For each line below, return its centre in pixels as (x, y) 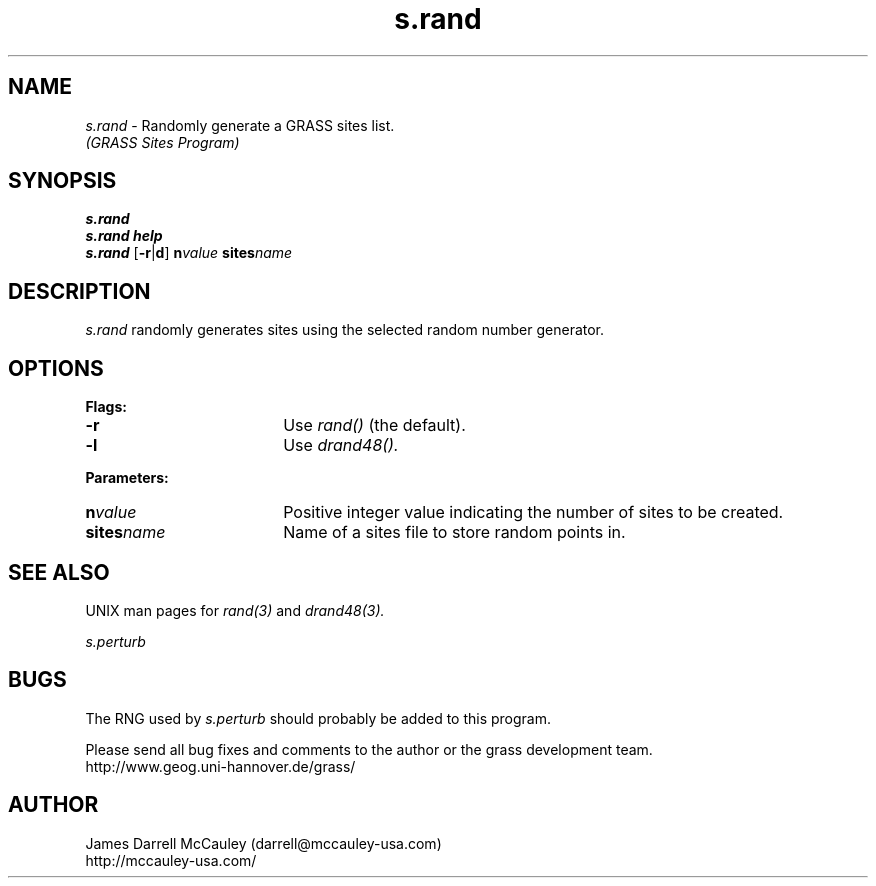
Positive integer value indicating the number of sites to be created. (533, 512)
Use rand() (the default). (374, 425)
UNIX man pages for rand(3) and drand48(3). (235, 610)
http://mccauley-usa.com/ (171, 860)
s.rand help (124, 236)
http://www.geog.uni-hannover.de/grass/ (220, 766)
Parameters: (127, 478)
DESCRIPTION (79, 291)
